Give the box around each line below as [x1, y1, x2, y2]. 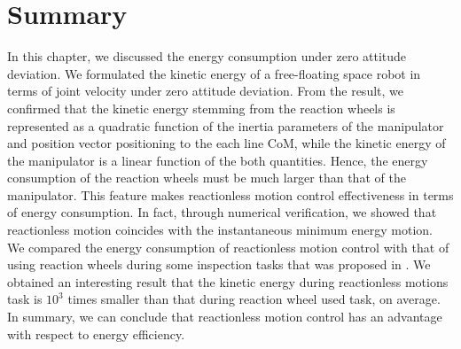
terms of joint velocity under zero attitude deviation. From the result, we [7, 81, 403, 100]
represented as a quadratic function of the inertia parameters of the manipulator [7, 116, 444, 135]
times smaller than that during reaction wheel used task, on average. [67, 290, 441, 308]
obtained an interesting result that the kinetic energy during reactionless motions [7, 272, 449, 291]
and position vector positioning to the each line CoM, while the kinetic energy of [7, 134, 446, 152]
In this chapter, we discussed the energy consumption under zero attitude [7, 47, 407, 66]
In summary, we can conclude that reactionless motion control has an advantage [7, 307, 442, 326]
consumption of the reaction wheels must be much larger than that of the [7, 168, 406, 187]
